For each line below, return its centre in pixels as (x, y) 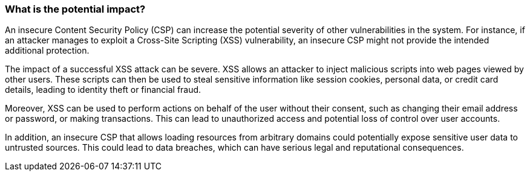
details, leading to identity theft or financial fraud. (103, 90)
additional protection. (47, 51)
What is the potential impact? (75, 9)
